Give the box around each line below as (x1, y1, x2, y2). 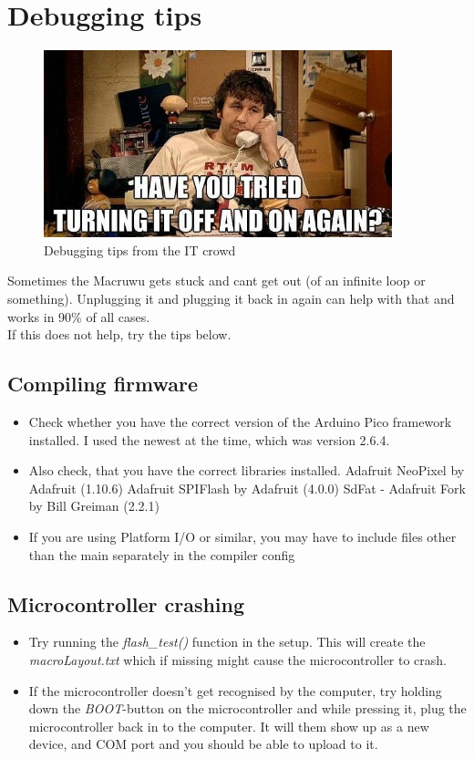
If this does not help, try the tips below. (7, 325, 232, 344)
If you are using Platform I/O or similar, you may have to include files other (28, 527, 457, 546)
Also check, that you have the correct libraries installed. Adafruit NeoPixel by (28, 461, 465, 480)
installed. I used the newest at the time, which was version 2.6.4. (28, 430, 390, 449)
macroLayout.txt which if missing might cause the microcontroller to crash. (28, 650, 448, 669)
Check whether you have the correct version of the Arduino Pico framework (28, 412, 452, 431)
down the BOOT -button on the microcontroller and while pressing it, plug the (28, 699, 467, 718)
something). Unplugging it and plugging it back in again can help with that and (7, 289, 455, 308)
